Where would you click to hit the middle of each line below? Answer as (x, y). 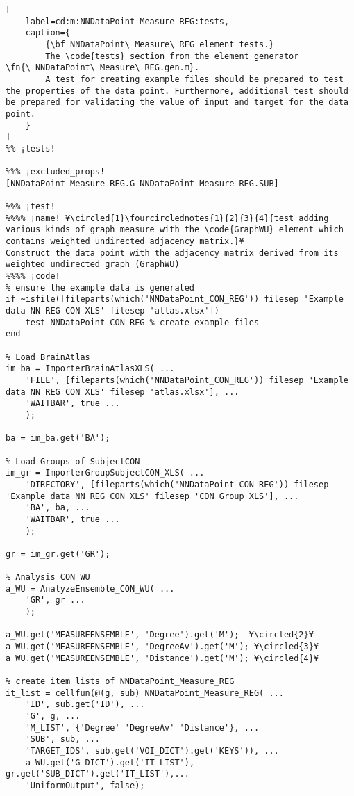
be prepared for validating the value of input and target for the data (177, 103)
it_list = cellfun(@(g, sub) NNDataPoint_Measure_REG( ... (145, 693)
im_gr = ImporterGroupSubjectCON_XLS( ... (105, 473)
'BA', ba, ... (58, 508)
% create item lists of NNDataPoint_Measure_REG (120, 682)
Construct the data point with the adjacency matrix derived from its (172, 253)
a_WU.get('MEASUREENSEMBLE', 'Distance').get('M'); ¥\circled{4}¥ (162, 658)
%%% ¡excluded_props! (56, 172)
